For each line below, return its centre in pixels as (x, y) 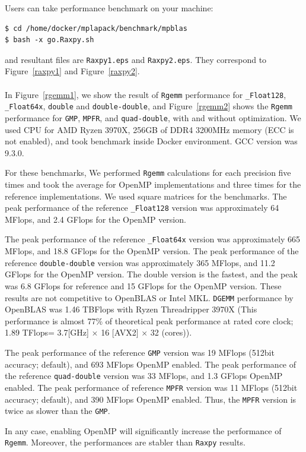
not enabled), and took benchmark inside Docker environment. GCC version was (151, 141)
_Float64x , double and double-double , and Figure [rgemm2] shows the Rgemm (149, 106)
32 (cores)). (171, 332)
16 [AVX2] (120, 332)
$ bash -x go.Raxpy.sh (50, 40)
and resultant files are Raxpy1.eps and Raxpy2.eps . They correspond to (136, 59)
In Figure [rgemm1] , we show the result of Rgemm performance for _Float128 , (146, 94)
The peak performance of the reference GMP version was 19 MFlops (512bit (140, 352)
